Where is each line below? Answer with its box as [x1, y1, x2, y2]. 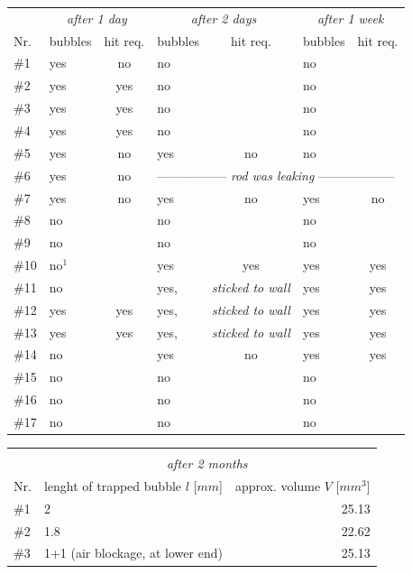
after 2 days [190, 8, 257, 27]
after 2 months [166, 454, 248, 473]
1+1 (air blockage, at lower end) [43, 543, 223, 562]
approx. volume [234, 476, 321, 495]
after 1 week [316, 8, 384, 27]
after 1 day [67, 8, 127, 27]
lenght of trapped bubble [43, 476, 182, 495]
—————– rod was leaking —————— [157, 165, 395, 184]
